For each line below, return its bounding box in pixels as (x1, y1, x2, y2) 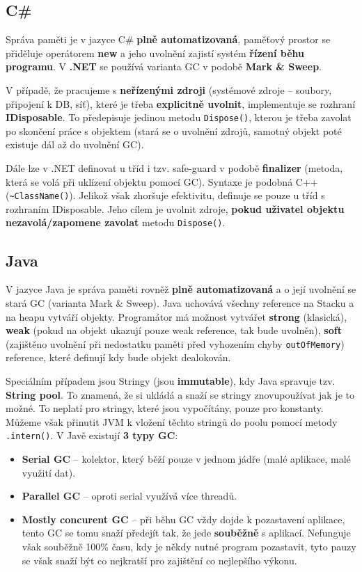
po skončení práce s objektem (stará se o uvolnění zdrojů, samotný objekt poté (6, 123, 342, 138)
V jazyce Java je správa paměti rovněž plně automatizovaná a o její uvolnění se (6, 282, 356, 296)
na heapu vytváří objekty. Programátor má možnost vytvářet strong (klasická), (6, 309, 347, 324)
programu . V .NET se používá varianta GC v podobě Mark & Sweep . (6, 59, 322, 74)
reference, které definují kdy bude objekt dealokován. (6, 350, 231, 365)
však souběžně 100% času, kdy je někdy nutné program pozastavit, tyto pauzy (22, 539, 356, 553)
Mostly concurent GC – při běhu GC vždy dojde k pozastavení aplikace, (22, 511, 345, 526)
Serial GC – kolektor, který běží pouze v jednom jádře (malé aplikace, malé (22, 451, 351, 466)
